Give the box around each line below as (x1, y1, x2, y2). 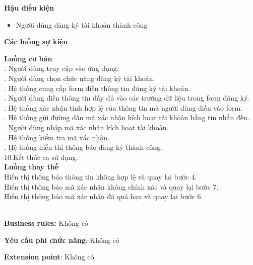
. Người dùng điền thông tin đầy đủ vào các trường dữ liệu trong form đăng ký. (4, 93, 249, 103)
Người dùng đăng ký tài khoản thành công (16, 19, 148, 30)
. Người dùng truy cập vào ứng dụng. (4, 63, 119, 73)
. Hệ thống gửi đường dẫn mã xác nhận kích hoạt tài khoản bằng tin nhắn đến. (4, 112, 249, 123)
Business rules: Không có (4, 218, 88, 228)
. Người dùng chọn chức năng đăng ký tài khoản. (4, 72, 155, 83)
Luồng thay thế (4, 161, 59, 172)
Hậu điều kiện (4, 3, 54, 13)
